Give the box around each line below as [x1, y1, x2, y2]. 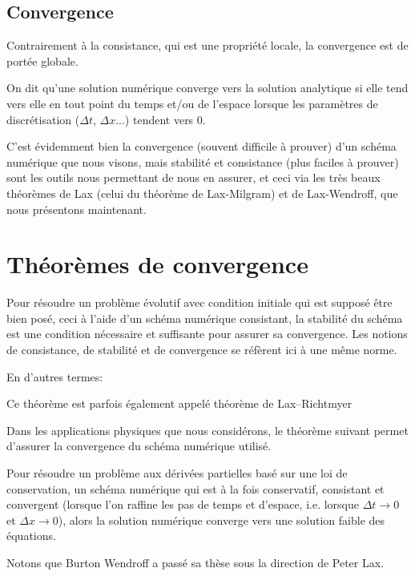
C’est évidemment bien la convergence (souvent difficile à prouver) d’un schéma [6, 138, 397, 155]
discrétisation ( [6, 111, 80, 127]
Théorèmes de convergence [6, 248, 308, 280]
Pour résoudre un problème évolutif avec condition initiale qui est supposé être [6, 294, 393, 311]
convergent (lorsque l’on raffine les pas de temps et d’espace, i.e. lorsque [6, 496, 360, 513]
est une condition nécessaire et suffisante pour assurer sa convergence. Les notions [6, 325, 408, 342]
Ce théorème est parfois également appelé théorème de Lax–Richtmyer [6, 395, 353, 412]
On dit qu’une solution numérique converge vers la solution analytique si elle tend [6, 79, 409, 96]
